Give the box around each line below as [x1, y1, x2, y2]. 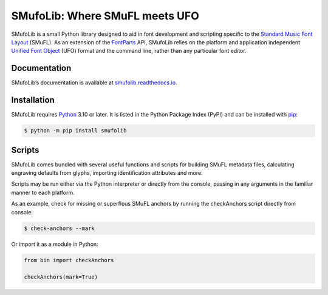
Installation [11, 95, 55, 106]
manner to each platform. [11, 189, 75, 196]
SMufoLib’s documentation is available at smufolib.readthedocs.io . [11, 79, 177, 86]
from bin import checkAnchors [24, 257, 114, 263]
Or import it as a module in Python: [11, 240, 98, 248]
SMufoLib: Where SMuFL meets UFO [11, 9, 200, 22]
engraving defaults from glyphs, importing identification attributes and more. [11, 169, 203, 177]
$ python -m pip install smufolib [24, 127, 127, 134]
